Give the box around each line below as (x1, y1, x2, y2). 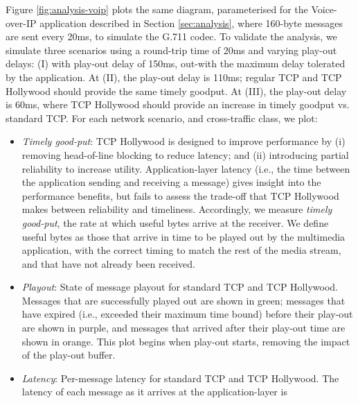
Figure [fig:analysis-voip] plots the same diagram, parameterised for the (6, 2, 308, 16)
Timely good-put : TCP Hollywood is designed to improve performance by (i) (21, 134, 346, 148)
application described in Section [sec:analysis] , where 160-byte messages (39, 15, 343, 30)
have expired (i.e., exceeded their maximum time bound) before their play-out (21, 307, 353, 321)
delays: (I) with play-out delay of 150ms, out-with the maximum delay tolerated (6, 56, 346, 71)
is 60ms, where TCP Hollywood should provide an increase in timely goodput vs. (6, 97, 350, 112)
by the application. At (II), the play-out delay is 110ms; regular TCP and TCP (6, 69, 342, 84)
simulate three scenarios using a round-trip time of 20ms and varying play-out (6, 42, 337, 57)
